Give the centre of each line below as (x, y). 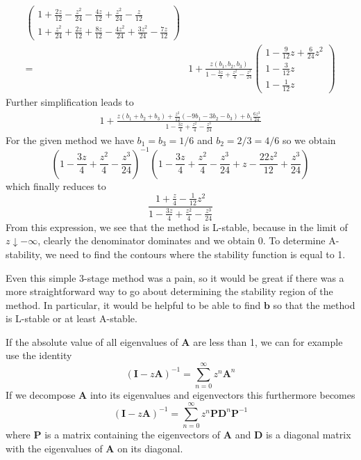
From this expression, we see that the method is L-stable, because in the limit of (177, 227)
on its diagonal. (150, 448)
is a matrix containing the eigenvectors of (133, 434)
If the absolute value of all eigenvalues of (92, 341)
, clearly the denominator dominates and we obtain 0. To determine (182, 240)
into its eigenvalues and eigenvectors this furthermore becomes (223, 395)
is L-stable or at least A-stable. (72, 318)
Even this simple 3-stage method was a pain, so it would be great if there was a (175, 277)
